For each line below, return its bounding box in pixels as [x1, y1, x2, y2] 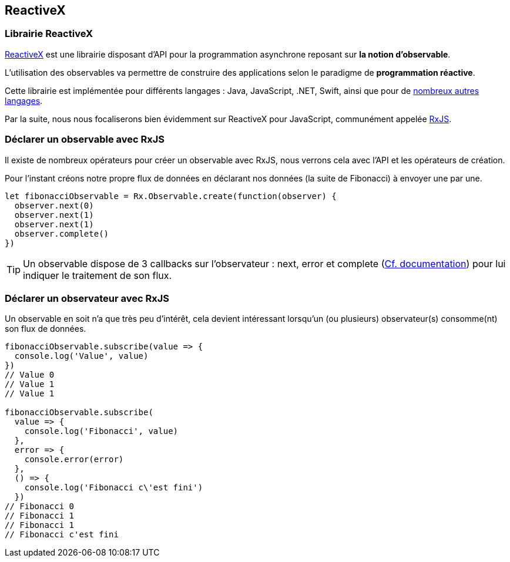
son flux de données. [5, 324, 86, 334]
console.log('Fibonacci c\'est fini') [24, 483, 203, 493]
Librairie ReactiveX [5, 28, 93, 40]
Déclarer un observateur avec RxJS [5, 292, 170, 304]
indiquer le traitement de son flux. [23, 269, 172, 281]
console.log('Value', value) [14, 351, 149, 361]
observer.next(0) [14, 200, 94, 210]
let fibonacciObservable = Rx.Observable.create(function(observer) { [5, 191, 337, 201]
